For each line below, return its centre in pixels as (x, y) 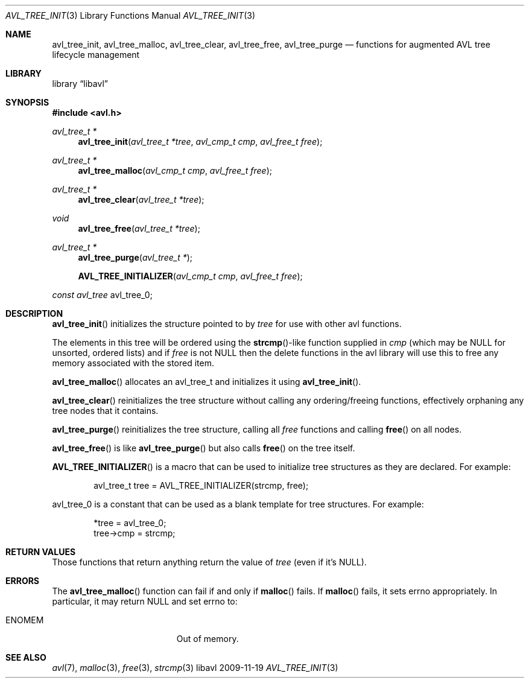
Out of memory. (207, 639)
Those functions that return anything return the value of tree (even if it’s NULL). (209, 562)
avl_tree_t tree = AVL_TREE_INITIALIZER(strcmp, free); (201, 485)
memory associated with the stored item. (133, 363)
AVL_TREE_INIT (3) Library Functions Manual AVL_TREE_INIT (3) (131, 15)
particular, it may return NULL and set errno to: (145, 601)
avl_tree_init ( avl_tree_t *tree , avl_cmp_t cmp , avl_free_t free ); (200, 141)
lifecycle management (96, 55)
